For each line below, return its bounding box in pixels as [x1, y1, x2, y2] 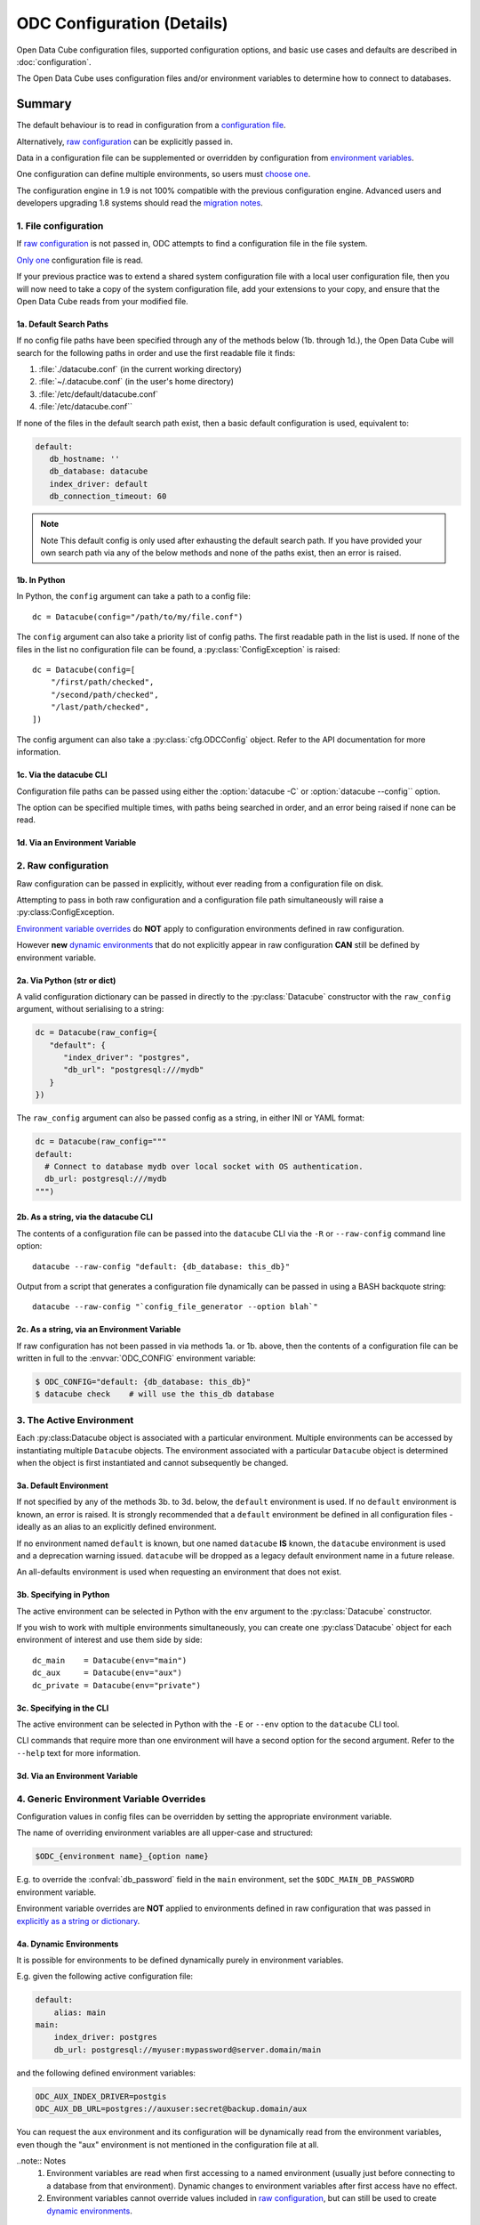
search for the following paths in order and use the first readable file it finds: [16, 347, 296, 358]
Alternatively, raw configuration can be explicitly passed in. [16, 136, 233, 147]
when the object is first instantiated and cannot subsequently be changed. [16, 1457, 289, 1468]
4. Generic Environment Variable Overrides [16, 1792, 206, 1805]
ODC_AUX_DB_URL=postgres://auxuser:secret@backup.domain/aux [35, 2104, 308, 2114]
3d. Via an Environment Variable [16, 1770, 138, 1781]
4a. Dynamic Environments [16, 1938, 119, 1949]
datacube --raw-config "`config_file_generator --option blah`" [32, 1302, 319, 1312]
